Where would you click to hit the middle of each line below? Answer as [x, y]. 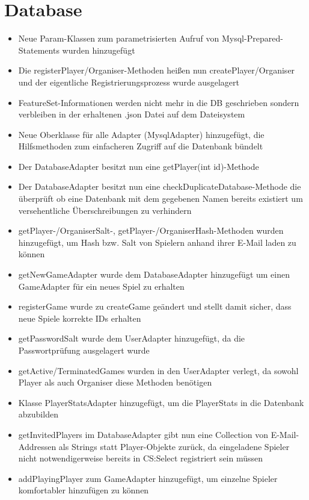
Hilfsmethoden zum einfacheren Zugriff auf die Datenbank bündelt [141, 146]
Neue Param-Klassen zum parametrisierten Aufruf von [119, 38]
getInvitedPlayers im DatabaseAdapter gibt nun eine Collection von [143, 434]
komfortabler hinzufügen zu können [84, 490]
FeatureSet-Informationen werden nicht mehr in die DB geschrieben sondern [159, 102]
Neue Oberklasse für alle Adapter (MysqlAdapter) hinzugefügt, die [141, 134]
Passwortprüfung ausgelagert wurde [84, 350]
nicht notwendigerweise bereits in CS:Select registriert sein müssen [141, 458]
